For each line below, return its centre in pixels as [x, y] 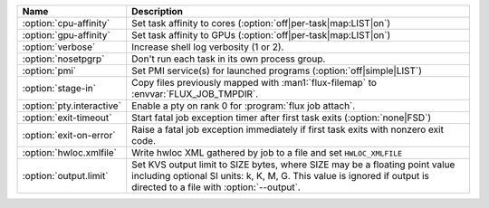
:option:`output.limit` [65, 176]
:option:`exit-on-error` [69, 135]
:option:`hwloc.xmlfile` [70, 152]
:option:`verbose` [59, 47]
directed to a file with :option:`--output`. [216, 187]
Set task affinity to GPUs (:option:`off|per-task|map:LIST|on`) [261, 35]
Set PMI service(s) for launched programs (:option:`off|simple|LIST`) [277, 71]
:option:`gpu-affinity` [66, 35]
